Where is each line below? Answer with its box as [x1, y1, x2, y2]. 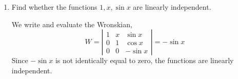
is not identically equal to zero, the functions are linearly [55, 55, 234, 66]
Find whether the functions [11, 2, 97, 12]
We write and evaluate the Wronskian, [11, 18, 132, 29]
